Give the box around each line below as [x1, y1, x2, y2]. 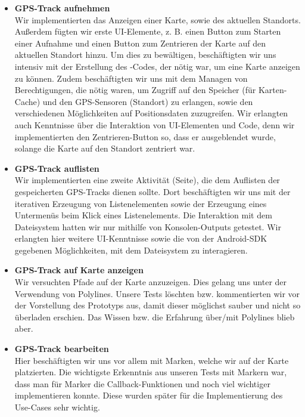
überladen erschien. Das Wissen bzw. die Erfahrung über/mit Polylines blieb [14, 310, 295, 323]
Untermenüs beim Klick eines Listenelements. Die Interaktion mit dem [14, 209, 272, 221]
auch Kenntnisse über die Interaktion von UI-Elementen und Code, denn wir [14, 118, 295, 131]
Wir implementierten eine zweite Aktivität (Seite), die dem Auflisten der [14, 174, 280, 186]
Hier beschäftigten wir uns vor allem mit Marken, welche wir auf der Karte [14, 354, 289, 366]
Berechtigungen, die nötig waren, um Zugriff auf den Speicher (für [14, 84, 256, 96]
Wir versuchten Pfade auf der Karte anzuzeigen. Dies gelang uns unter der [14, 276, 287, 288]
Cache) [14, 95, 41, 107]
